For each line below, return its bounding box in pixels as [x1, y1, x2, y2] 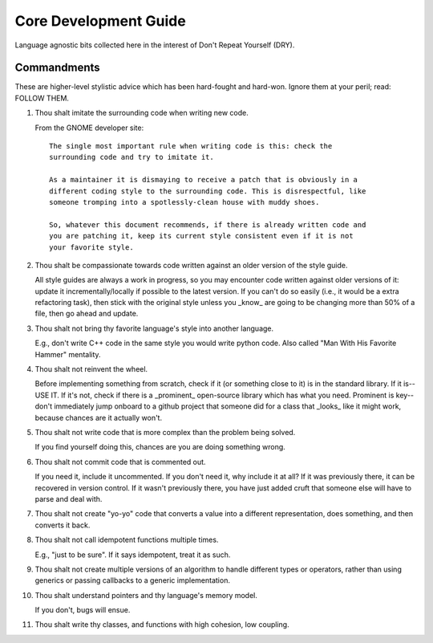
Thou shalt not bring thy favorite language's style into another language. [34, 324, 274, 333]
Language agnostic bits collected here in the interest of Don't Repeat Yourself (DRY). [14, 40, 295, 50]
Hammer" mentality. [34, 349, 101, 359]
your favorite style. [49, 242, 134, 252]
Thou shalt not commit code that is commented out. [34, 457, 206, 466]
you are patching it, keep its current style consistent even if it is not [49, 231, 354, 241]
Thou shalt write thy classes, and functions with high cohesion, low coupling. [34, 620, 289, 629]
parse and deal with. [34, 494, 103, 503]
